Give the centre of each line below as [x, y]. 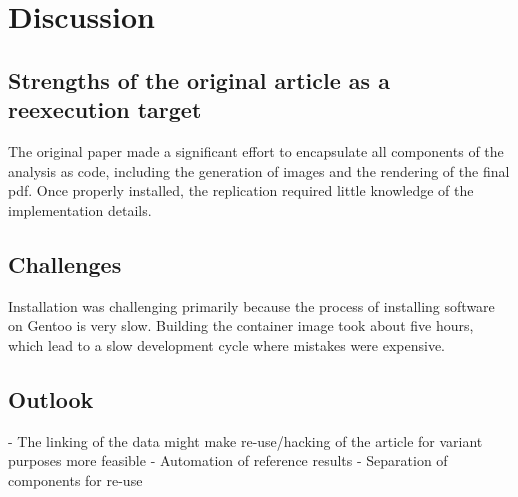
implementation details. [80, 209]
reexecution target [105, 109]
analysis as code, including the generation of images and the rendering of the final [259, 170]
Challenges [65, 263]
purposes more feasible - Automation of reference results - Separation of [228, 460]
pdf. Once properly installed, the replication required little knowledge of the [241, 190]
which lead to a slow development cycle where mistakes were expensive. [227, 344]
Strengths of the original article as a [199, 79]
